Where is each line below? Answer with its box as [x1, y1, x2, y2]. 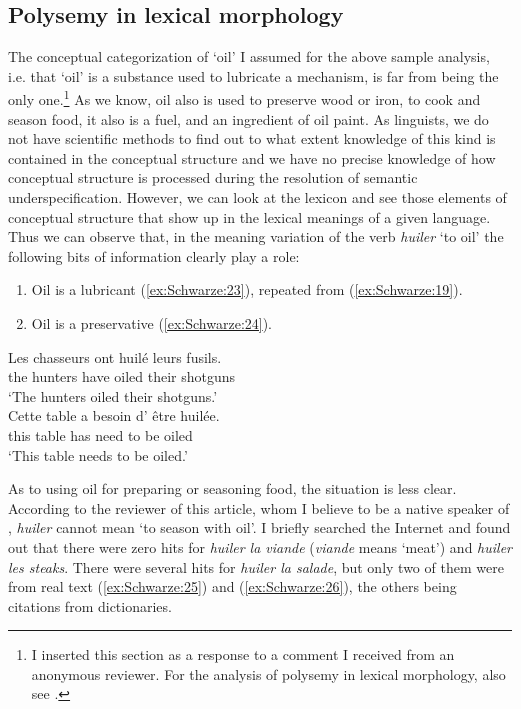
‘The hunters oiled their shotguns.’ [8, 385, 218, 406]
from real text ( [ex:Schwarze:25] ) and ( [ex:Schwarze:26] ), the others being [8, 576, 457, 597]
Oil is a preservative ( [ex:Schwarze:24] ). [31, 312, 273, 333]
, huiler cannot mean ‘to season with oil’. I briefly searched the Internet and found [8, 517, 511, 538]
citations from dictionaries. [8, 595, 172, 616]
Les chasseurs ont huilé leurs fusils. [8, 346, 222, 367]
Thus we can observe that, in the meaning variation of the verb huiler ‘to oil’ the [8, 226, 504, 247]
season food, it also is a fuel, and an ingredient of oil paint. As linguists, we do [8, 108, 489, 129]
